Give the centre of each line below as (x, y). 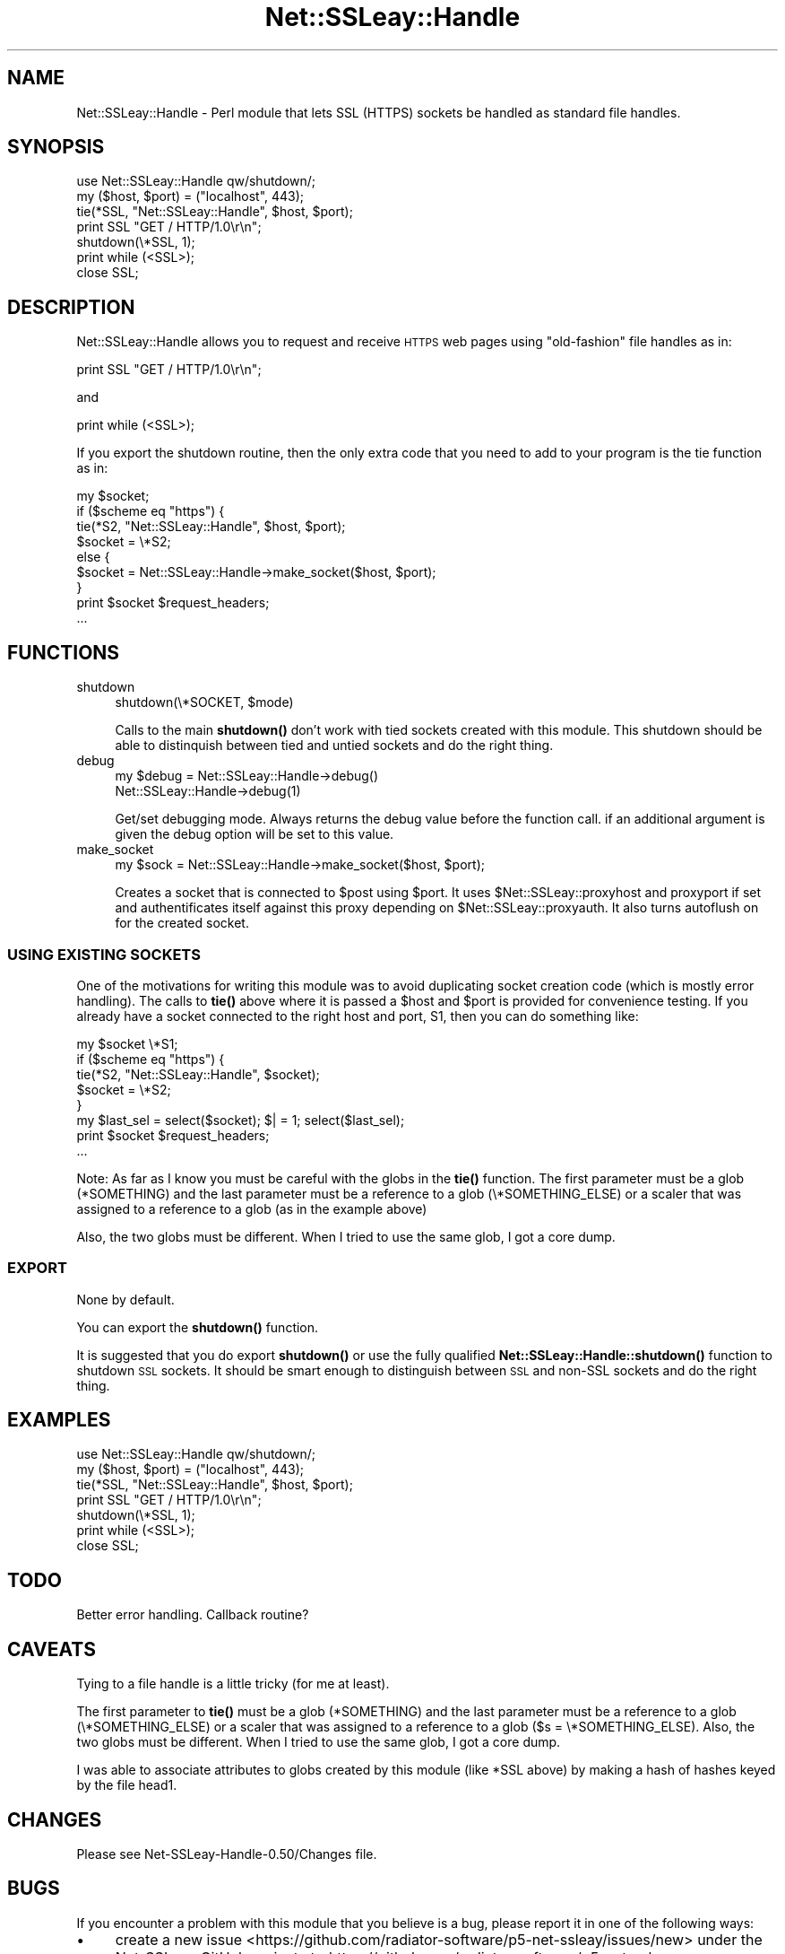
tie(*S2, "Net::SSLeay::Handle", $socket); (198, 1074)
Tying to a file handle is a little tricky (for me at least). (233, 1684)
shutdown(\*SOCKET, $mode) (204, 702)
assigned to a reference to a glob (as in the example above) (252, 1208)
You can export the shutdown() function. (198, 1327)
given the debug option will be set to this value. (254, 834)
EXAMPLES (59, 1420)
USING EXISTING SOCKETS (104, 954)
